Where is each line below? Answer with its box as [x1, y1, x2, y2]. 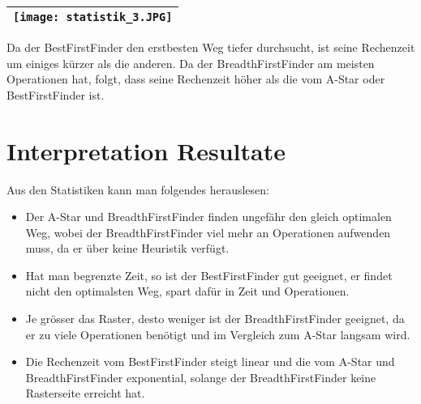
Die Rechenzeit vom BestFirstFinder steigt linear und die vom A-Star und [25, 353, 395, 370]
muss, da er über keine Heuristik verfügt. [25, 240, 230, 257]
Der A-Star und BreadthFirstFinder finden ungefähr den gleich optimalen [25, 208, 392, 225]
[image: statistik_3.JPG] [13, 11, 173, 23]
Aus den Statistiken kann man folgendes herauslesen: [6, 181, 269, 198]
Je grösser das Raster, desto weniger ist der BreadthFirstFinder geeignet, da [25, 310, 405, 327]
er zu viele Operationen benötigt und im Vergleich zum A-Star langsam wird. [25, 325, 410, 342]
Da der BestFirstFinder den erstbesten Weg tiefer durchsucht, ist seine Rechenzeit [6, 39, 415, 55]
